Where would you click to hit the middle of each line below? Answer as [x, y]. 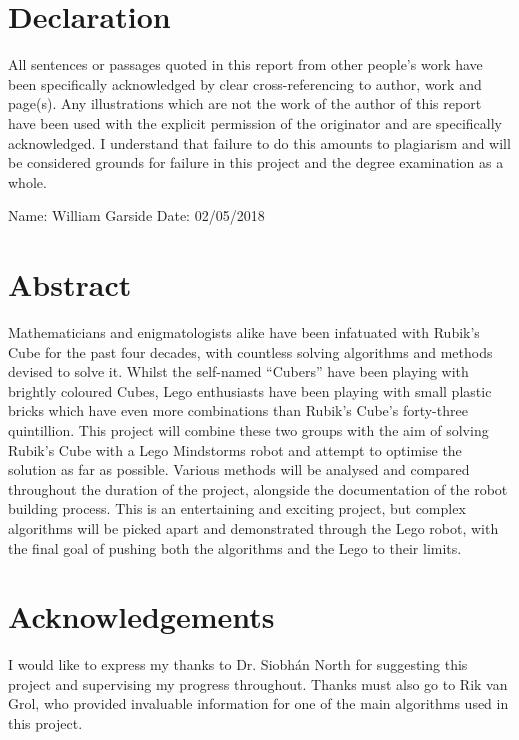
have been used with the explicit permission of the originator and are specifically [255, 122]
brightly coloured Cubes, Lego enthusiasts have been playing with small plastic [250, 390]
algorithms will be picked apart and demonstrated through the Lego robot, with [253, 527]
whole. [27, 181]
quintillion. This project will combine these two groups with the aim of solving [248, 429]
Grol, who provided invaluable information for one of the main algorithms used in [258, 703]
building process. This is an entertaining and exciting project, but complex [237, 508]
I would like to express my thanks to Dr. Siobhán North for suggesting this [238, 664]
